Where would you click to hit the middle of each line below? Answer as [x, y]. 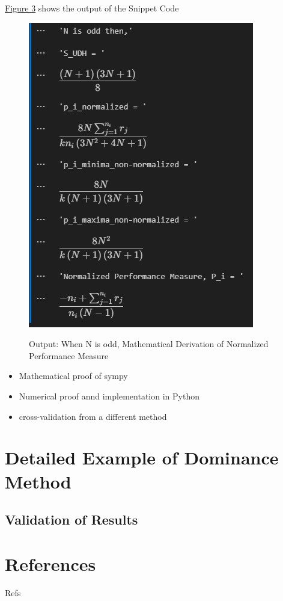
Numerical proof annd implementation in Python [109, 396]
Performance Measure [69, 355]
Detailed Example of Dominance [142, 458]
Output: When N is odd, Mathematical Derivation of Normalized [149, 344]
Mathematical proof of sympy [73, 376]
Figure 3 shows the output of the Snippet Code [92, 8]
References [50, 563]
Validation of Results [72, 519]
